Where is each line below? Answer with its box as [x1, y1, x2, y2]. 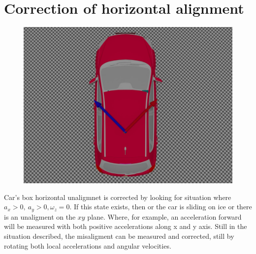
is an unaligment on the [4, 211, 76, 222]
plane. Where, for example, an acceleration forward [87, 211, 242, 222]
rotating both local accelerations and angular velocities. [4, 240, 171, 251]
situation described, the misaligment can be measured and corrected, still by [4, 230, 234, 241]
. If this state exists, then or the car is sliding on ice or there [69, 201, 252, 212]
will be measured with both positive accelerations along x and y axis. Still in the [4, 221, 247, 231]
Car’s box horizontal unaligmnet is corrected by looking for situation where [4, 192, 231, 202]
